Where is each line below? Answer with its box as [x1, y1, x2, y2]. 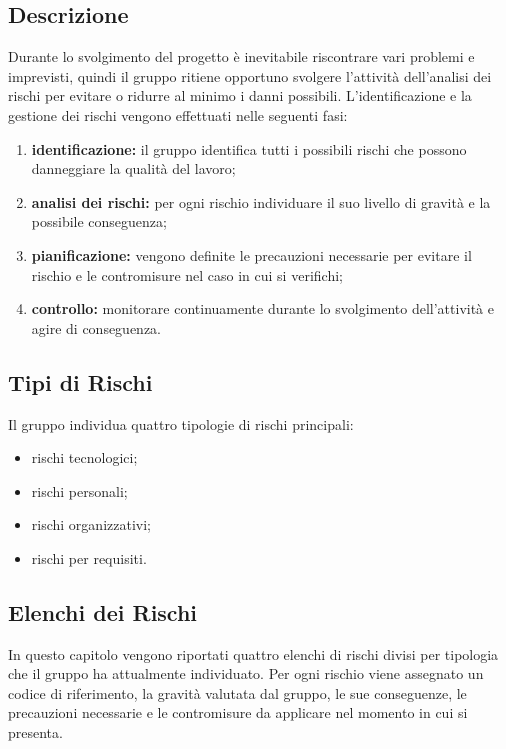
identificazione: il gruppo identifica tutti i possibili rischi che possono [31, 138, 467, 159]
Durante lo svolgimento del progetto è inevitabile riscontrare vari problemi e [8, 46, 475, 67]
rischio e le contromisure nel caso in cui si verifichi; [31, 264, 343, 285]
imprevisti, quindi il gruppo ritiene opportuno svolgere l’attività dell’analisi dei [8, 65, 492, 86]
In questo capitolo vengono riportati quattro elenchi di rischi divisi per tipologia [8, 643, 499, 664]
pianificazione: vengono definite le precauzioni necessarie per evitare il [31, 244, 472, 265]
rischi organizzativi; [31, 514, 151, 535]
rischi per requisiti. [31, 547, 147, 568]
